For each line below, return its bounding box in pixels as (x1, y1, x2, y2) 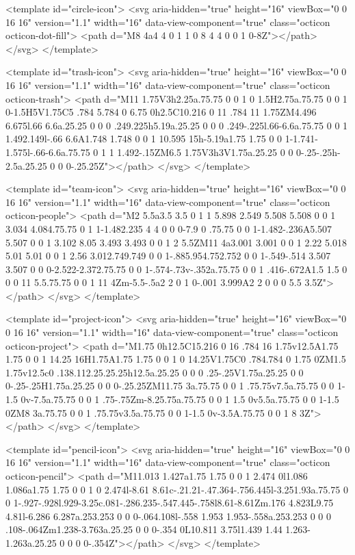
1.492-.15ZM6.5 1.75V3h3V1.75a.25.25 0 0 (117, 144, 293, 159)
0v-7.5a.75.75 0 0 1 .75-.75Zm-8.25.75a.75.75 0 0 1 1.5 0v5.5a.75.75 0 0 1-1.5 (21, 392, 339, 406)
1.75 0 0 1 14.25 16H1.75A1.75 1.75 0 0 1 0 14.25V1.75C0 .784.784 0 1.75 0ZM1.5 (5, 352, 346, 366)
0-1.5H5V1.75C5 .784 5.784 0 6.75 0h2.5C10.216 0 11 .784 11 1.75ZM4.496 (5, 105, 317, 119)
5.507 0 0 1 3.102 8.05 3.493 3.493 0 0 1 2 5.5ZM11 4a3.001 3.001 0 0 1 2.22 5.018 (5, 235, 347, 249)
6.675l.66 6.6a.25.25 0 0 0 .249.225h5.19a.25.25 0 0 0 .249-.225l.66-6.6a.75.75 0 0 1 (5, 118, 348, 132)
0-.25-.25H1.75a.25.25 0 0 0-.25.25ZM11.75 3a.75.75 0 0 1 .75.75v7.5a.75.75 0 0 (5, 378, 334, 393)
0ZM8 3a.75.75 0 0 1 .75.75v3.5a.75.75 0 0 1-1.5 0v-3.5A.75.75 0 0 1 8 (5, 405, 297, 420)
